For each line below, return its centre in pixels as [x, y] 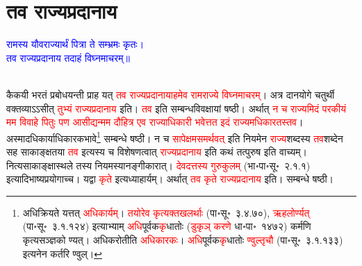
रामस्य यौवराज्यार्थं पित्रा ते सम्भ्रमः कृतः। [75, 44]
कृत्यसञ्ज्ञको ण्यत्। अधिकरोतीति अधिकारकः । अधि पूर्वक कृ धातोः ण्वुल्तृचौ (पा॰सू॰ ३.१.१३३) [183, 239]
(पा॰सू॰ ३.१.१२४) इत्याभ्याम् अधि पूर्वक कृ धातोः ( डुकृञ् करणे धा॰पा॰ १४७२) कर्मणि [167, 226]
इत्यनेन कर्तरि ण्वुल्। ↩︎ [62, 253]
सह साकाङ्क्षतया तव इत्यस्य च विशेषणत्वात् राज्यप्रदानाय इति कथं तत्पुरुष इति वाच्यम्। [157, 151]
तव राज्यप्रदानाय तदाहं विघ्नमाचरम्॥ [68, 57]
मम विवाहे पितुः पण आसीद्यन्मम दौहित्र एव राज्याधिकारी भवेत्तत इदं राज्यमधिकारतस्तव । [155, 122]
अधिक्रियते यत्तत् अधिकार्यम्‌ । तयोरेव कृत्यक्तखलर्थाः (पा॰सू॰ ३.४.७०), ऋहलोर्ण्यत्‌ [166, 212]
